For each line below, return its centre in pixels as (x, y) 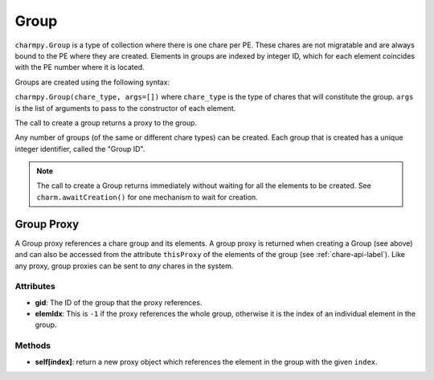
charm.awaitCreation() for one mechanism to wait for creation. (147, 197)
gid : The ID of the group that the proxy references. (119, 302)
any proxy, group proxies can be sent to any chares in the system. (124, 266)
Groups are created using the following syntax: (92, 82)
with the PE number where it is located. (80, 67)
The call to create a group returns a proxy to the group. (106, 123)
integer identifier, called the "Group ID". (80, 149)
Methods (33, 345)
